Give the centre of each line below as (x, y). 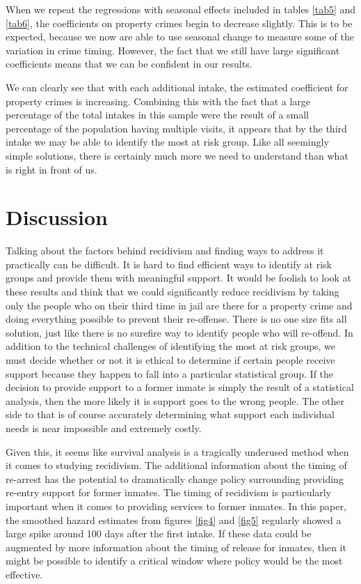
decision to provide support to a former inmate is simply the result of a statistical (180, 387)
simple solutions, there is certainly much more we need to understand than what (177, 155)
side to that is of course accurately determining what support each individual (170, 414)
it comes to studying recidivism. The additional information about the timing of (176, 465)
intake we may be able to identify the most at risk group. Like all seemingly (167, 142)
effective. (24, 574)
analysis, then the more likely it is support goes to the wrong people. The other (175, 400)
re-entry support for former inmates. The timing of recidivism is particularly (169, 492)
